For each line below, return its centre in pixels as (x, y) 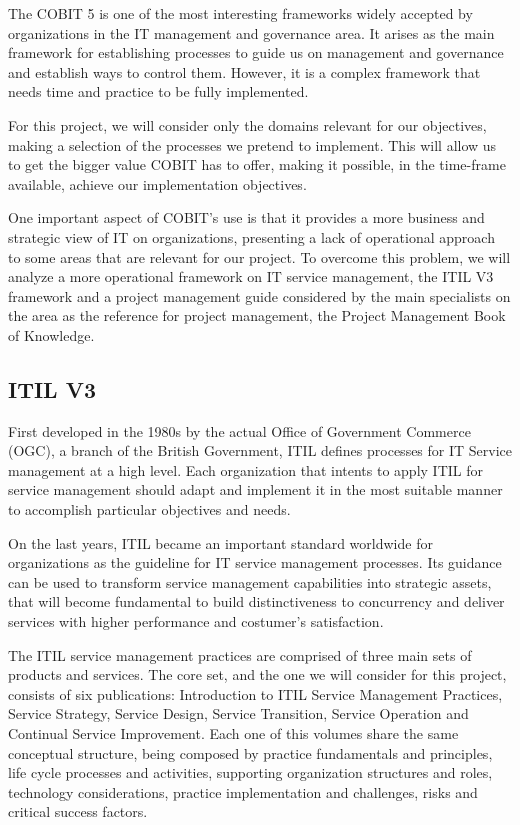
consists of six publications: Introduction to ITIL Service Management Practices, (255, 693)
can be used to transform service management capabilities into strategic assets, (250, 581)
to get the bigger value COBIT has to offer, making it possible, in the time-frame (257, 164)
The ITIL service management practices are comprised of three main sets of (240, 654)
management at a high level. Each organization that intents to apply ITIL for (245, 469)
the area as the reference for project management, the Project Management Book (257, 315)
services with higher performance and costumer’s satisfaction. (196, 621)
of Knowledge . (51, 334)
